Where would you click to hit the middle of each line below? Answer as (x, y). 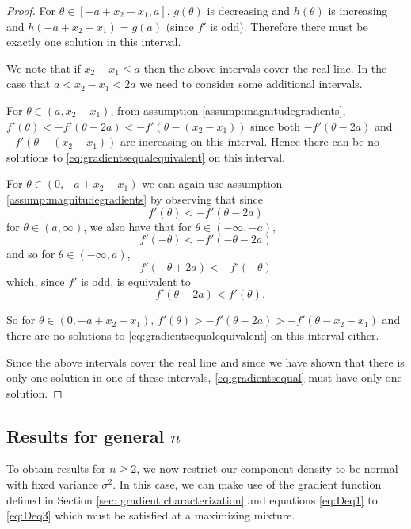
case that (29, 84)
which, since (36, 281)
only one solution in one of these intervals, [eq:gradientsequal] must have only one (204, 377)
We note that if (44, 68)
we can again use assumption (212, 183)
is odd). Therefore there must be (289, 26)
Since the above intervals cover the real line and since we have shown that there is (205, 362)
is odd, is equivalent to (136, 281)
